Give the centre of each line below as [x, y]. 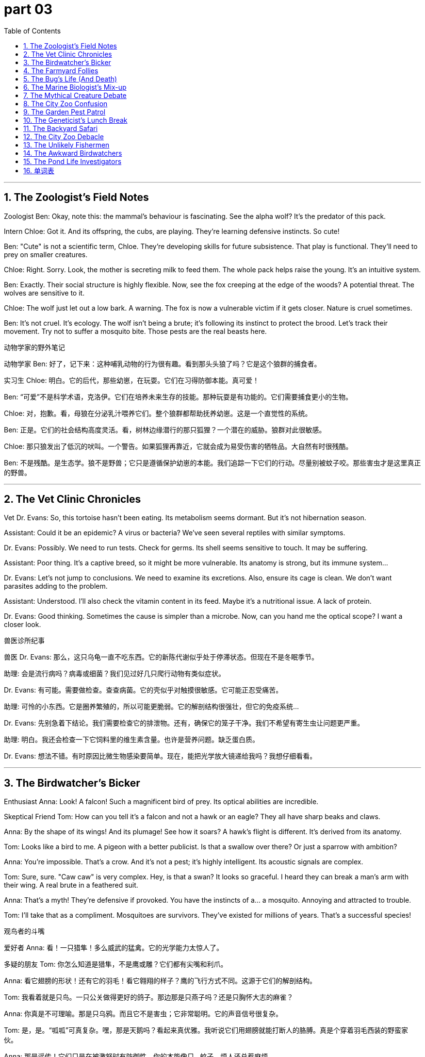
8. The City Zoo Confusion [65, 103]
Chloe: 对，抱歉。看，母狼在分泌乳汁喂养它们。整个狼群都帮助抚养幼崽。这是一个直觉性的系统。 [158, 413]
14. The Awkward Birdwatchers [73, 153]
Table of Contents [33, 31]
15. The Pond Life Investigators [73, 161]
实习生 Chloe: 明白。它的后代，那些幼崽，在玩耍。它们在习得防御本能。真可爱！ [132, 380]
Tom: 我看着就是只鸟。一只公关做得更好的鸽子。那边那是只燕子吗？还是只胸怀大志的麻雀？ [149, 997]
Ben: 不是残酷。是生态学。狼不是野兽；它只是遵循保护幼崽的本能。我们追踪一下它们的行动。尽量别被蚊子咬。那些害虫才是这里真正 [212, 462]
